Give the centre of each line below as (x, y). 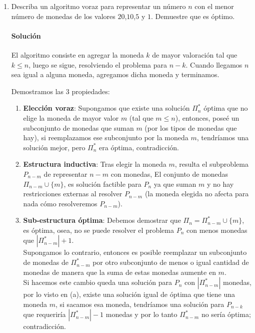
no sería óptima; (226, 314)
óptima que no (226, 108)
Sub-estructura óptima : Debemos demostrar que (102, 220)
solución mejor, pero (54, 147)
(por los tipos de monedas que (191, 127)
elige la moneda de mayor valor (71, 117)
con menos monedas (217, 230)
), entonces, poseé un (207, 117)
